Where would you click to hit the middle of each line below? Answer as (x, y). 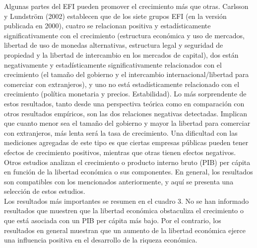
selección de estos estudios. (45, 191)
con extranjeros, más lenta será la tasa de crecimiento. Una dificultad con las (121, 132)
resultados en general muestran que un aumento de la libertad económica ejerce (125, 230)
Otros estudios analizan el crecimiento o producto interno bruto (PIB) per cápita (127, 162)
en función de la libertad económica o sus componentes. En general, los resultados (128, 172)
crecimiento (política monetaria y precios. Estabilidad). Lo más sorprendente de (125, 94)
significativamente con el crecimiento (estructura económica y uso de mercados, (124, 35)
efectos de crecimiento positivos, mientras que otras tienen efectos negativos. (120, 152)
